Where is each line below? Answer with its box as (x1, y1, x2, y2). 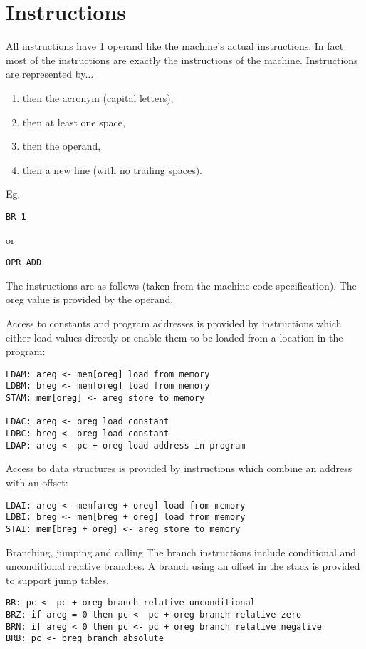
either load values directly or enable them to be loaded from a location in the (6, 329, 343, 344)
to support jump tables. (6, 572, 109, 587)
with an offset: (6, 474, 68, 489)
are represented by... (6, 66, 94, 81)
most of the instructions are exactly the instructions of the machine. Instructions (6, 52, 358, 67)
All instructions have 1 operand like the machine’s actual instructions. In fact (6, 39, 344, 53)
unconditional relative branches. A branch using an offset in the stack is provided (6, 558, 360, 573)
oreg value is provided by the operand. (6, 292, 174, 307)
